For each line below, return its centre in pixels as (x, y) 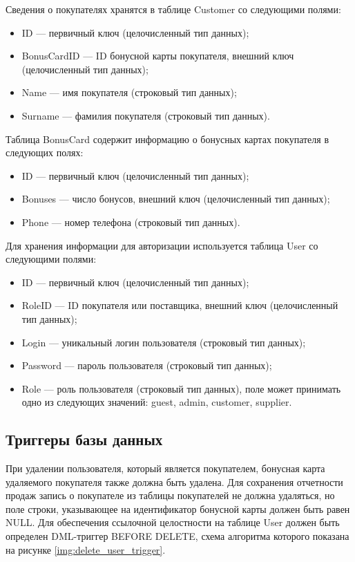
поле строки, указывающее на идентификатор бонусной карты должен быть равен (178, 508)
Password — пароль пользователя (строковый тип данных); (147, 365)
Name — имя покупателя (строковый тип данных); (129, 92)
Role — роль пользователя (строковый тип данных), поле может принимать (181, 388)
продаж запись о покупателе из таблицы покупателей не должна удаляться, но (170, 495)
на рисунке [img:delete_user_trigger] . (86, 549)
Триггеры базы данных (84, 439)
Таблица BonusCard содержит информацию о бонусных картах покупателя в (167, 139)
